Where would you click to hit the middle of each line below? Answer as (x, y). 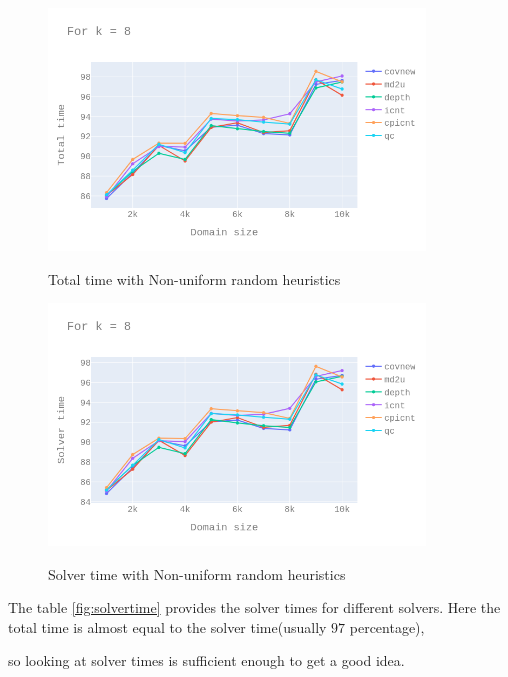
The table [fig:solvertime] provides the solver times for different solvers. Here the (254, 607)
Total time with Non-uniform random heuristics (194, 278)
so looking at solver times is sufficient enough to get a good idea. (206, 660)
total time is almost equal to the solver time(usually (167, 626)
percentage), (387, 626)
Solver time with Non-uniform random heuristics (197, 573)
